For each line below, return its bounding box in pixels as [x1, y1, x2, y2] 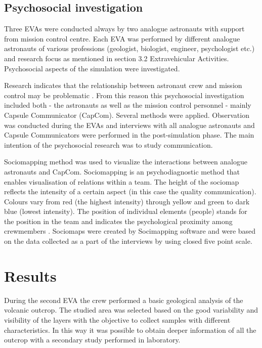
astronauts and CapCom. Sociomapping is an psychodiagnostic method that [4, 166, 240, 177]
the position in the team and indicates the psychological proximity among [4, 215, 233, 226]
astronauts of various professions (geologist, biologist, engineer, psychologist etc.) [4, 43, 255, 54]
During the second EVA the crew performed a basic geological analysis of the [4, 294, 243, 305]
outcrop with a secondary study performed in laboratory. [4, 334, 181, 345]
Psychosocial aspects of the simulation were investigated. [4, 63, 180, 73]
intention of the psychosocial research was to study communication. [4, 139, 213, 150]
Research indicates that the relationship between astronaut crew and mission [4, 80, 242, 91]
